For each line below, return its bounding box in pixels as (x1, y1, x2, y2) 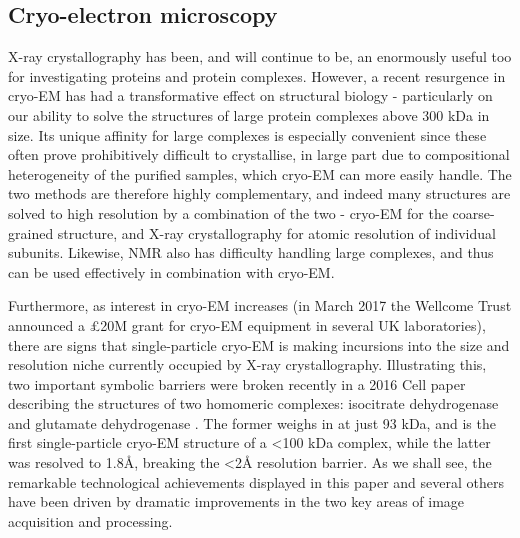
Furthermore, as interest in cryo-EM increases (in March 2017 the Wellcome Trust (8, 295, 512, 316)
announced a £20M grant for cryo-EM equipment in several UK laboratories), (8, 314, 486, 335)
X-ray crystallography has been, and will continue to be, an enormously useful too (8, 46, 512, 67)
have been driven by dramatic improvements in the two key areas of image (8, 491, 465, 512)
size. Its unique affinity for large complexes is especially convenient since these (8, 124, 487, 145)
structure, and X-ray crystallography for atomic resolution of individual (57, 222, 496, 243)
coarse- (452, 202, 495, 223)
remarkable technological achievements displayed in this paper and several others (8, 471, 505, 492)
